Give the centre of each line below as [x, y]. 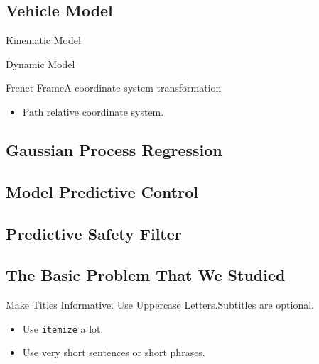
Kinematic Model [43, 40]
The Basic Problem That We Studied [146, 275]
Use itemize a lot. [63, 328]
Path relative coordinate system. [93, 111]
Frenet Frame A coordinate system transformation [114, 88]
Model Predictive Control [102, 191]
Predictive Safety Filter [94, 233]
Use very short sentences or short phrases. [114, 352]
